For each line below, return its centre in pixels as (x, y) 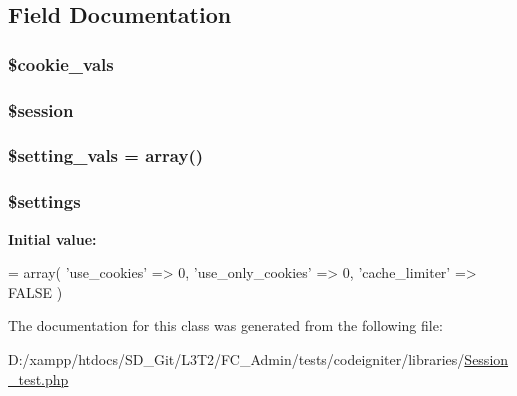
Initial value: (52, 238)
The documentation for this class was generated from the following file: (225, 325)
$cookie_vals (61, 63)
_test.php (38, 378)
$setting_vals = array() (106, 155)
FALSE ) (35, 291)
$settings (44, 201)
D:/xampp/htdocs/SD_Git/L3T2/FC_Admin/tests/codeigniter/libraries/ (236, 358)
